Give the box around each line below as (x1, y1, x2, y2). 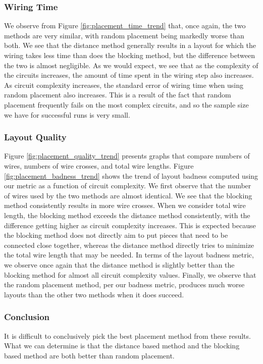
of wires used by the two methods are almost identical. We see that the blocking (4, 190, 252, 200)
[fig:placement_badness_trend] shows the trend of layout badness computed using (4, 170, 258, 181)
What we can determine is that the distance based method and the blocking (4, 340, 240, 351)
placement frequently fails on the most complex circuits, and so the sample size (4, 99, 249, 110)
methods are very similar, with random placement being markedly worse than (4, 30, 244, 40)
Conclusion (4, 310, 49, 323)
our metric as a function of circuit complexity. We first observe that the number (4, 180, 251, 191)
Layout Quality (4, 131, 67, 143)
